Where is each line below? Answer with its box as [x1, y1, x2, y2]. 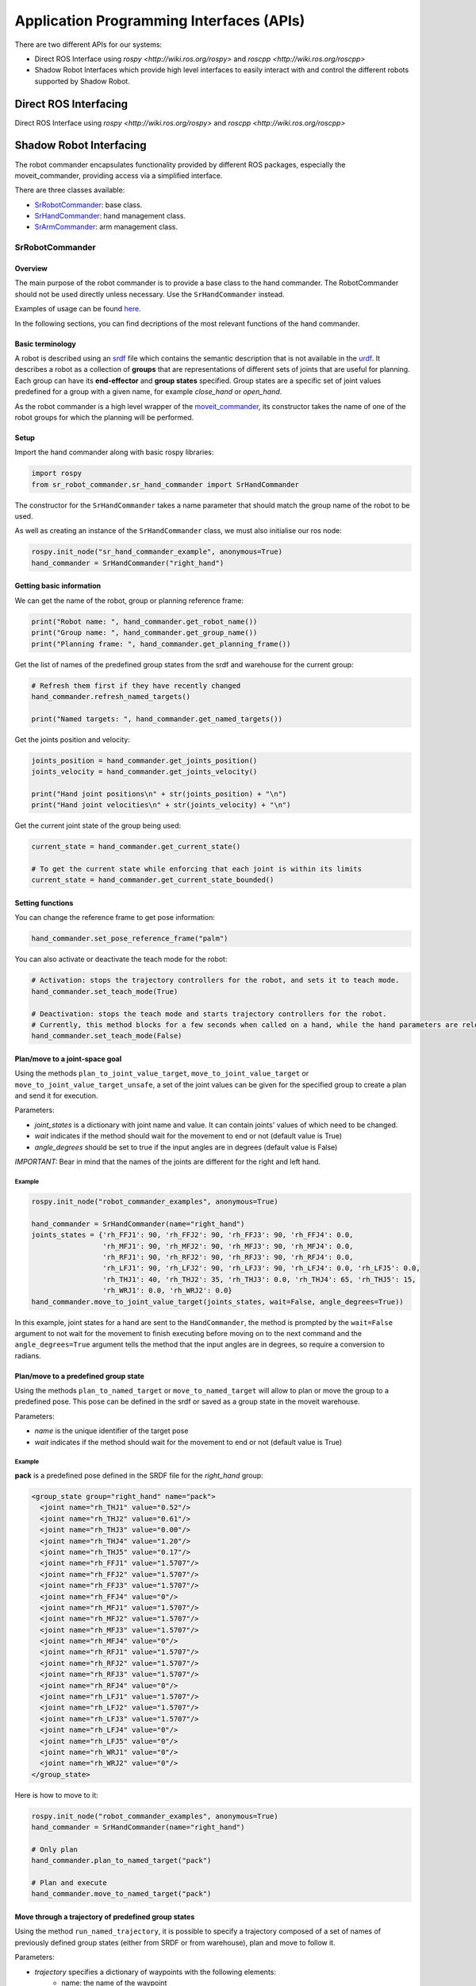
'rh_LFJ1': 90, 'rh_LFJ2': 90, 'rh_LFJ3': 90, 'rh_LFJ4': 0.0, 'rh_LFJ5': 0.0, [102, 1264, 420, 1273]
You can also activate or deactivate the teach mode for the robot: [14, 954, 228, 964]
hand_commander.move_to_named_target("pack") [31, 1889, 212, 1899]
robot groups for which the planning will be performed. [14, 412, 194, 422]
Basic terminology [14, 338, 77, 349]
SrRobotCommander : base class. [34, 199, 143, 210]
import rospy [31, 469, 83, 478]
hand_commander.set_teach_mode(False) [31, 1031, 182, 1041]
